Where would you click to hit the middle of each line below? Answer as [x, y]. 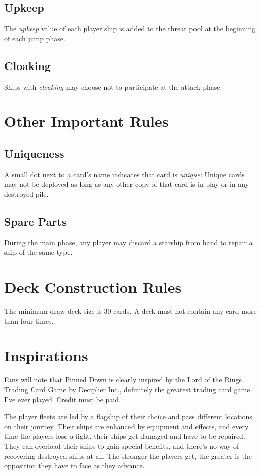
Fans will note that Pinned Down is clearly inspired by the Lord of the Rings [123, 380]
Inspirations [46, 355]
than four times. [29, 321]
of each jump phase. [35, 38]
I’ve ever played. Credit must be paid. [62, 399]
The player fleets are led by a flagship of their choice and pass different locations [128, 416]
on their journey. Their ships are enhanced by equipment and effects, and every [126, 426]
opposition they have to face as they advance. [74, 466]
